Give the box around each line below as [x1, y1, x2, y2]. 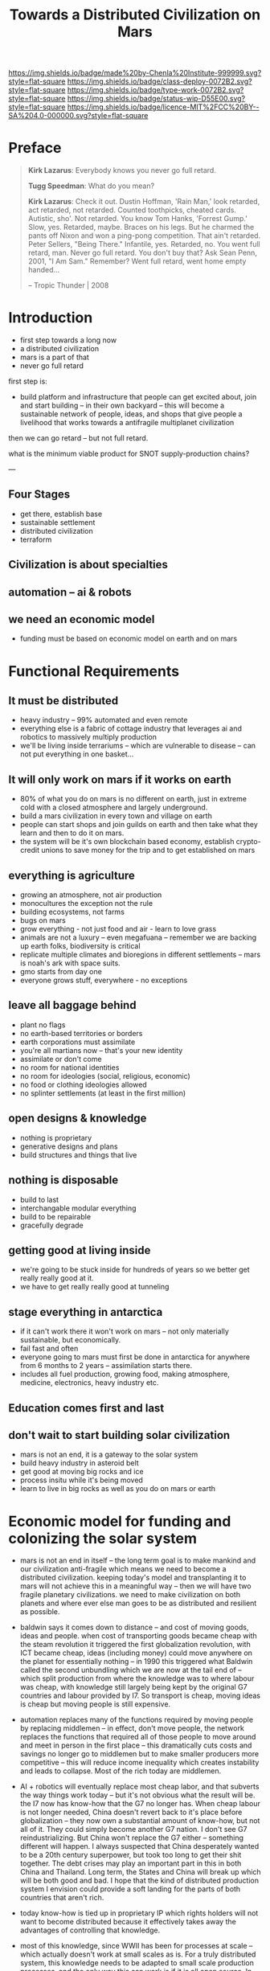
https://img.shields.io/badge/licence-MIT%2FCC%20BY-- [67, 102, 260, 112]
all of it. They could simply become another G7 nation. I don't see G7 [19, 1825, 247, 1834]
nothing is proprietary [19, 1133, 92, 1142]
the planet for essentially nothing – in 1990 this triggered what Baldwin [19, 1657, 253, 1666]
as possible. [19, 1607, 60, 1617]
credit [19, 846, 40, 855]
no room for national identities [19, 1063, 120, 1072]
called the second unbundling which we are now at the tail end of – [19, 1666, 243, 1675]
